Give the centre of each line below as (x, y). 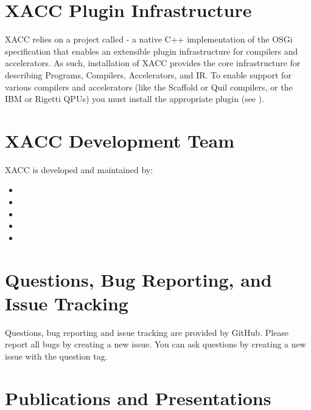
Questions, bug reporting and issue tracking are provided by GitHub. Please (147, 332)
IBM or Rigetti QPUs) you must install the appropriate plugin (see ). (135, 99)
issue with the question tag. (56, 356)
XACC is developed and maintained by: (79, 169)
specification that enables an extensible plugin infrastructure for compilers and (152, 51)
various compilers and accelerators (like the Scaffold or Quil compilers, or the (149, 87)
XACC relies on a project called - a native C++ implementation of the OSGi (149, 39)
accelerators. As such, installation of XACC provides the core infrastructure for (153, 63)
